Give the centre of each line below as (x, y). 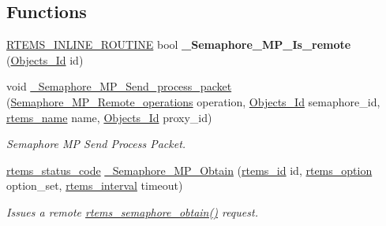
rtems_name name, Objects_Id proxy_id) (109, 117)
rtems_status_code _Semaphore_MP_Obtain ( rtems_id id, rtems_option (189, 170)
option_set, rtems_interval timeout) (95, 185)
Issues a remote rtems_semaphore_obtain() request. (132, 211)
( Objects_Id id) (45, 59)
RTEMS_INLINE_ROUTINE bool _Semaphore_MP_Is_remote (179, 44)
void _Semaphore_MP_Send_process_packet (119, 86)
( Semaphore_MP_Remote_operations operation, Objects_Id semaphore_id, (193, 101)
